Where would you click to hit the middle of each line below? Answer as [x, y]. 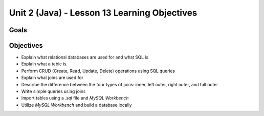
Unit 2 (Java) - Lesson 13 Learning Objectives [103, 13]
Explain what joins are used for [52, 77]
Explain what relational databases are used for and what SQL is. [86, 57]
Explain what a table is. [44, 64]
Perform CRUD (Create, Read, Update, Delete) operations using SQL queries [98, 71]
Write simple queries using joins [53, 91]
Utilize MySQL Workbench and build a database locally [77, 105]
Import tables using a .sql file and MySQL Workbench [75, 98]
